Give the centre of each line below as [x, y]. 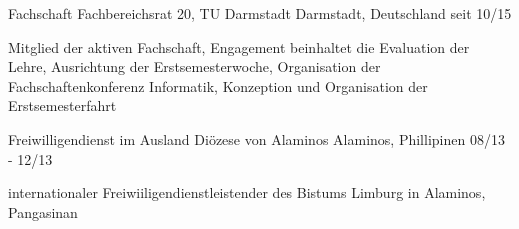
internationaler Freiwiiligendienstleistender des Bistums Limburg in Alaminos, [247, 192]
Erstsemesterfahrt [62, 105]
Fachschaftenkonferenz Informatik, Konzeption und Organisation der [218, 85]
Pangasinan [43, 211]
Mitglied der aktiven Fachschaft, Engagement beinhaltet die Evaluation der [239, 46]
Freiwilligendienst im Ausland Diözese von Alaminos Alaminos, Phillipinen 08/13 [256, 138]
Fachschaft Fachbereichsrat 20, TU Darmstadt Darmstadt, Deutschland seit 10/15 [260, 13]
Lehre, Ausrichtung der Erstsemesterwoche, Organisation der [194, 66]
